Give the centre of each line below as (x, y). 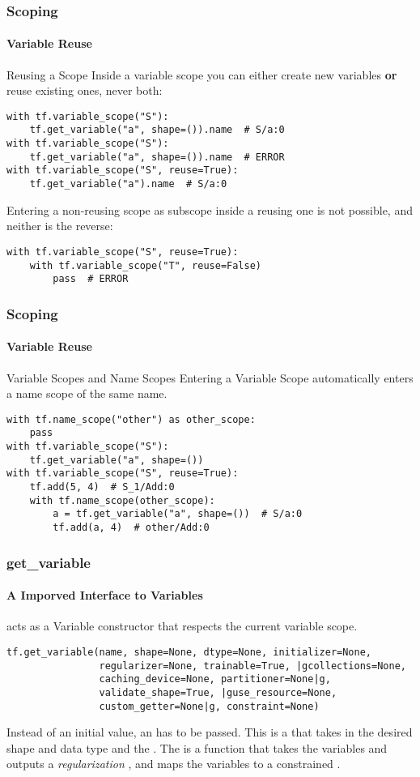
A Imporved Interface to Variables (105, 595)
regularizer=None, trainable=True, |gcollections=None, (252, 666)
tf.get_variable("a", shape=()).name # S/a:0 (157, 130)
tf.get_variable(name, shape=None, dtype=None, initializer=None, (189, 652)
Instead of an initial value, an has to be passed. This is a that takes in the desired (210, 732)
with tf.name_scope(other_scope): (122, 500)
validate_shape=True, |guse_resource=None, (218, 692)
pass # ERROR (91, 279)
